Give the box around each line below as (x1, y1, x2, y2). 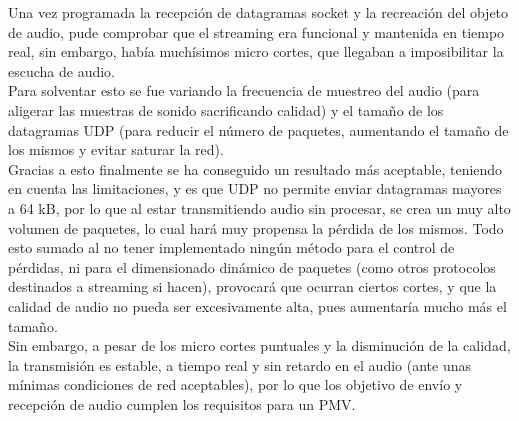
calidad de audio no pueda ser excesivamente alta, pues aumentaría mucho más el (8, 295, 507, 316)
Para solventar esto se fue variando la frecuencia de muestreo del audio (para (8, 80, 480, 101)
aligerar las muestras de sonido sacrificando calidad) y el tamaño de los (8, 99, 444, 120)
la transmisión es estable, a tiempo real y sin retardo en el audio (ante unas (8, 354, 471, 375)
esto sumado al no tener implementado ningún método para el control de (8, 237, 455, 258)
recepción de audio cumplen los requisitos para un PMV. (8, 393, 356, 414)
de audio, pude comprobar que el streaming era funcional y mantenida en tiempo (8, 21, 505, 42)
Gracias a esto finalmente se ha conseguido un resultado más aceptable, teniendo (8, 158, 503, 179)
